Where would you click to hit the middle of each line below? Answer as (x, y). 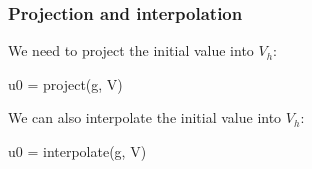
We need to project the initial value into (131, 50)
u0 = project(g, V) (65, 83)
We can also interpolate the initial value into (145, 117)
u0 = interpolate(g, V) (77, 151)
